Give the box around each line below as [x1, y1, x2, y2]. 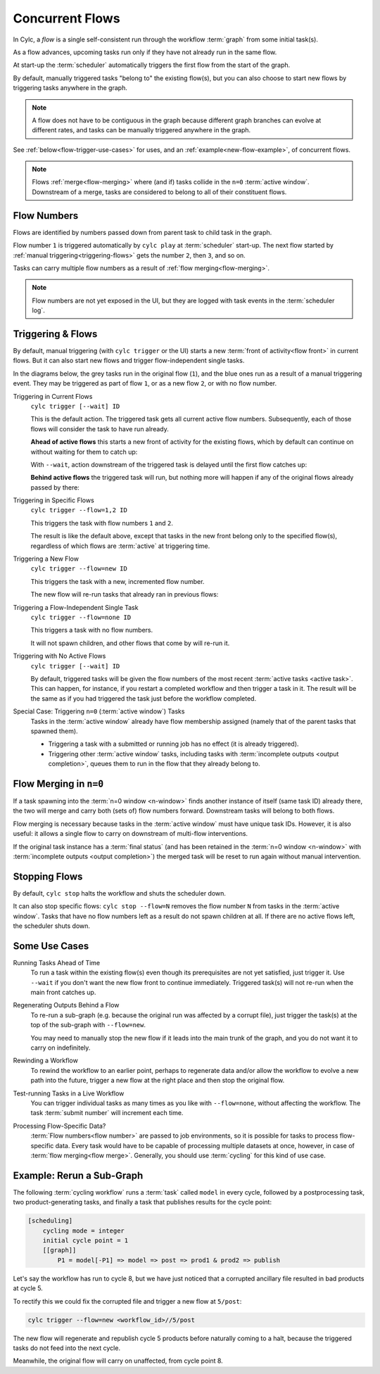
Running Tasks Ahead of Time [13, 958, 101, 967]
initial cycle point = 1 [42, 1237, 129, 1245]
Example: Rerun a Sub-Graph [13, 1169, 144, 1181]
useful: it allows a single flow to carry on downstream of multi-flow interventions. [13, 829, 248, 838]
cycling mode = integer [42, 1226, 125, 1235]
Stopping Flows [13, 870, 83, 882]
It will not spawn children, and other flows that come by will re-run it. [30, 639, 230, 647]
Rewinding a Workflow [13, 1056, 79, 1065]
